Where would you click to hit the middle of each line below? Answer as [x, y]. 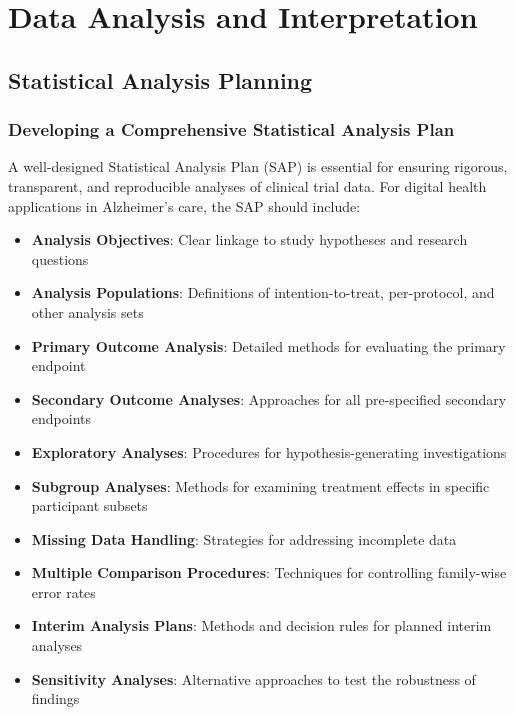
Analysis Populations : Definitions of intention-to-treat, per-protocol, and [263, 292]
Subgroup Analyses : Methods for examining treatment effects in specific [260, 485]
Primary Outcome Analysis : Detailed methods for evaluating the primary [268, 345]
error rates [63, 591]
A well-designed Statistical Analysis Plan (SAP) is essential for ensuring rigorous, [258, 166]
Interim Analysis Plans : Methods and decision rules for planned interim [261, 625]
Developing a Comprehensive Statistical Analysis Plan [231, 129]
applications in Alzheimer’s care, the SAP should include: [184, 205]
